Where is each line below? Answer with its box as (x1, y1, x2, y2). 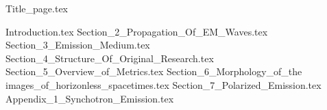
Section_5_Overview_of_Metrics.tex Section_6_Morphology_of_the (5, 64, 302, 79)
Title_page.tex (5, 1, 68, 15)
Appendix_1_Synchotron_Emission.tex (5, 91, 174, 105)
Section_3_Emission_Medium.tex (5, 38, 150, 52)
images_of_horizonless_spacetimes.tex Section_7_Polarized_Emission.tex (5, 77, 322, 92)
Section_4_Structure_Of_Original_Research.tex (5, 51, 214, 65)
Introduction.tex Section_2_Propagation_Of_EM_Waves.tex (5, 24, 268, 38)
